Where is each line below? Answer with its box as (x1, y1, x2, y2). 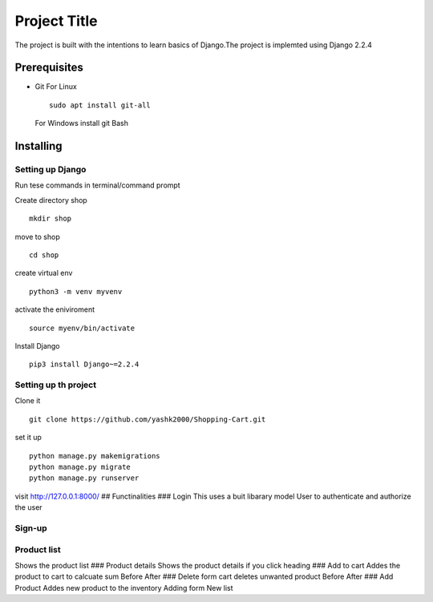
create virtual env (14, 269, 73, 278)
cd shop (29, 250, 59, 260)
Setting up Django (14, 164, 87, 176)
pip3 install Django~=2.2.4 (29, 360, 140, 369)
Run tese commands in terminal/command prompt (14, 180, 180, 190)
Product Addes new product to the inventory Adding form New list (14, 583, 233, 592)
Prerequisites (14, 61, 83, 75)
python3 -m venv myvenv (29, 287, 123, 296)
